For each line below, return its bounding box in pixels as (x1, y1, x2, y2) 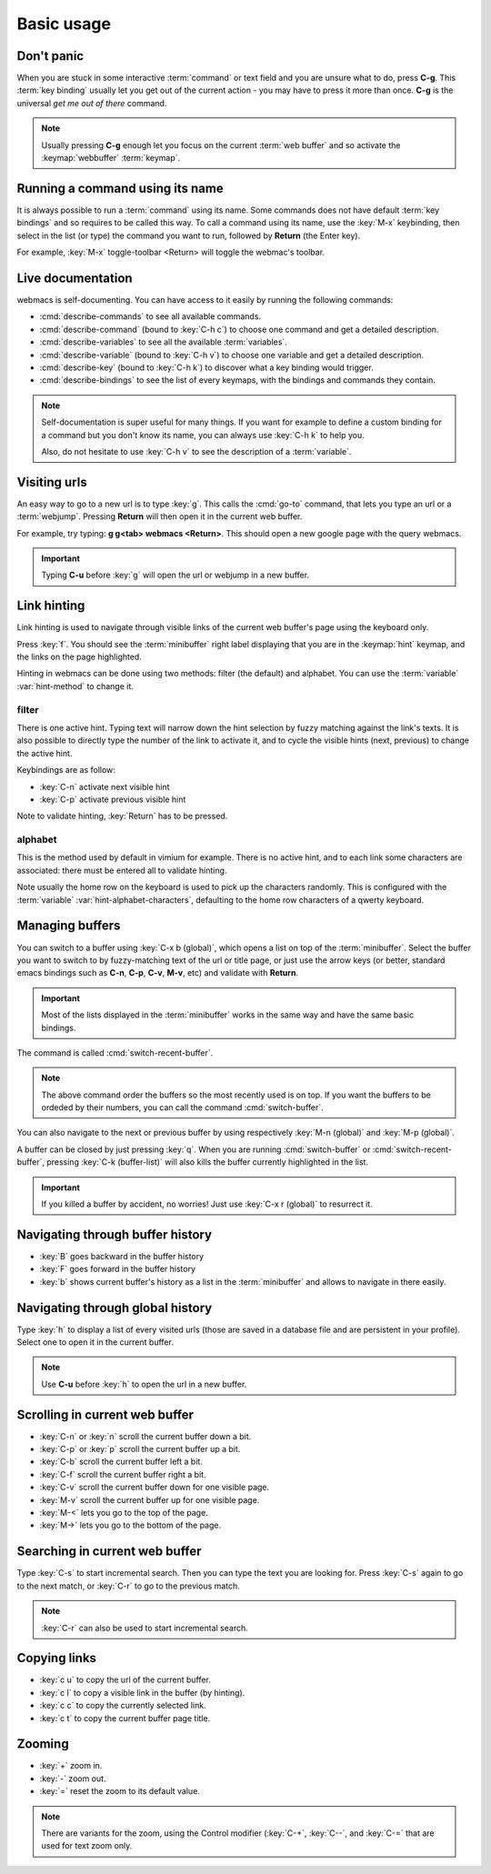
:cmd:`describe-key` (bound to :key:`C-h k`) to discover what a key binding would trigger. (39, 362, 374, 373)
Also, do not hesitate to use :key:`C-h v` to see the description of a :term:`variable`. (41, 446, 352, 456)
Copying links (16, 1650, 97, 1666)
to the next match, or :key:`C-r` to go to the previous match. (16, 1580, 240, 1591)
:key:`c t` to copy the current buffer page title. (39, 1712, 211, 1723)
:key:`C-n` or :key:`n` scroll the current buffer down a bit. (39, 1430, 252, 1441)
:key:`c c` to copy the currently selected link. (39, 1700, 206, 1711)
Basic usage (16, 14, 111, 34)
